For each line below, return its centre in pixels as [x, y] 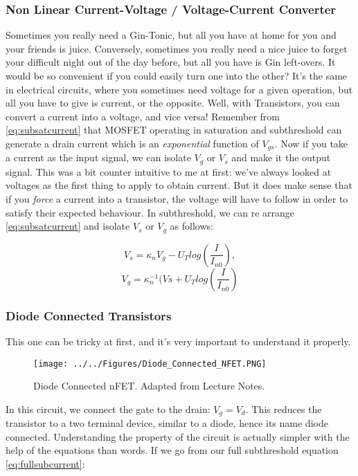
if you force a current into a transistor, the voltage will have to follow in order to [177, 199]
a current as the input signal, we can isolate [98, 157]
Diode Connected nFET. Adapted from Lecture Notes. [149, 386]
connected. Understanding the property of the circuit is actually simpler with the [178, 436]
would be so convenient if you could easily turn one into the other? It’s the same [177, 75]
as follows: [191, 226]
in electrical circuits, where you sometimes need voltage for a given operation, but [179, 89]
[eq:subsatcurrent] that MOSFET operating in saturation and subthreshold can [174, 130]
